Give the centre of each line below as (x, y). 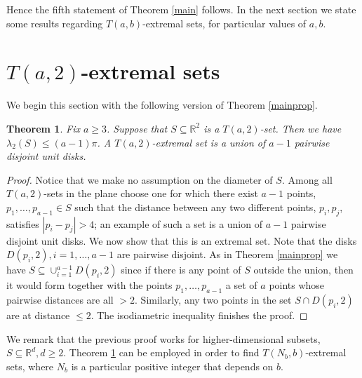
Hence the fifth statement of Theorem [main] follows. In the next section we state (181, 9)
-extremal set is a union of (209, 142)
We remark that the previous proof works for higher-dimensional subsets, (163, 338)
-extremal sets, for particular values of (224, 23)
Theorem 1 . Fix (43, 128)
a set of (241, 285)
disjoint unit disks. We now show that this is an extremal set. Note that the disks (182, 240)
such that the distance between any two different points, (195, 207)
